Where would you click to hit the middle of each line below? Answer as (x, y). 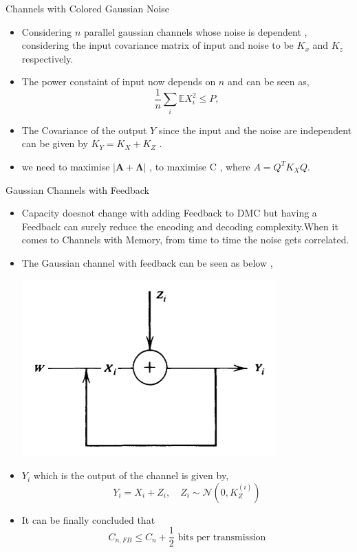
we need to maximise (66, 166)
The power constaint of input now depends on (119, 81)
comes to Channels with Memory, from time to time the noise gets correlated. (185, 240)
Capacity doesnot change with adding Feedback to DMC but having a (169, 213)
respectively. (47, 58)
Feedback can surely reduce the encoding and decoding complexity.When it (180, 226)
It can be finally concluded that (88, 519)
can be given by (55, 143)
